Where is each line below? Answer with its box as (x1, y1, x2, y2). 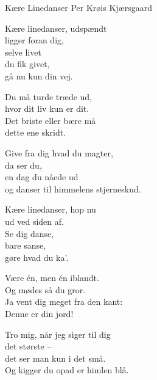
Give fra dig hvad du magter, (5, 146, 113, 159)
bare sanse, (5, 239, 46, 252)
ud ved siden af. (5, 214, 64, 227)
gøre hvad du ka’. (5, 250, 69, 263)
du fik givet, (5, 57, 50, 70)
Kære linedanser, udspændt (5, 21, 107, 34)
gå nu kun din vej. (5, 69, 73, 82)
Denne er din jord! (5, 307, 74, 320)
